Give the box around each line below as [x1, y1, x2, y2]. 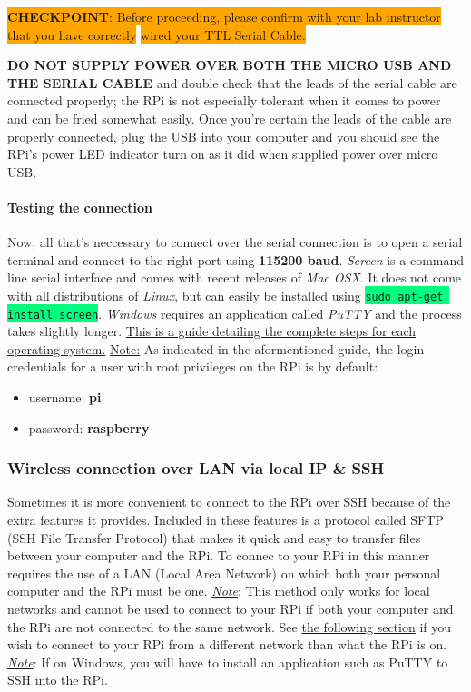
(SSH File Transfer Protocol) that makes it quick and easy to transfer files [7, 528, 421, 547]
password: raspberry [28, 418, 150, 437]
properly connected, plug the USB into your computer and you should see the [7, 126, 440, 145]
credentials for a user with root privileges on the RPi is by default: [7, 357, 378, 376]
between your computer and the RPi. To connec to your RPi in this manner [7, 546, 430, 565]
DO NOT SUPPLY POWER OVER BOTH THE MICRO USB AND [7, 55, 452, 74]
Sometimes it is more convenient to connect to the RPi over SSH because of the [7, 492, 451, 511]
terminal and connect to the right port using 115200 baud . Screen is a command [7, 250, 465, 269]
